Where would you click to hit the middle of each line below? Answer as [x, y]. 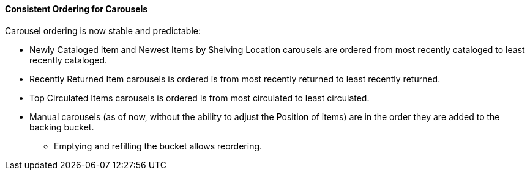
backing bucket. [62, 127]
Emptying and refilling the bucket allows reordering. [158, 146]
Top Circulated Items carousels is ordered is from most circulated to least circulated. [200, 98]
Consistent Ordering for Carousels [77, 9]
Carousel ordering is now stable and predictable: [103, 30]
